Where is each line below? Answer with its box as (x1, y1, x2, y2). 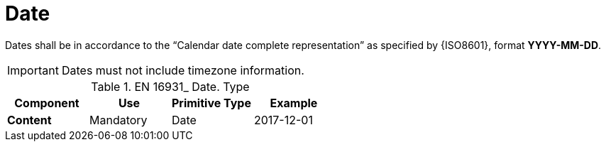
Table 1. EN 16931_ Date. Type (91, 79, 250, 94)
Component (14, 95, 79, 110)
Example (270, 95, 318, 110)
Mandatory (89, 112, 148, 127)
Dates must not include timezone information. (61, 62, 304, 77)
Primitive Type (171, 95, 251, 110)
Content (7, 112, 52, 127)
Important (7, 62, 59, 77)
